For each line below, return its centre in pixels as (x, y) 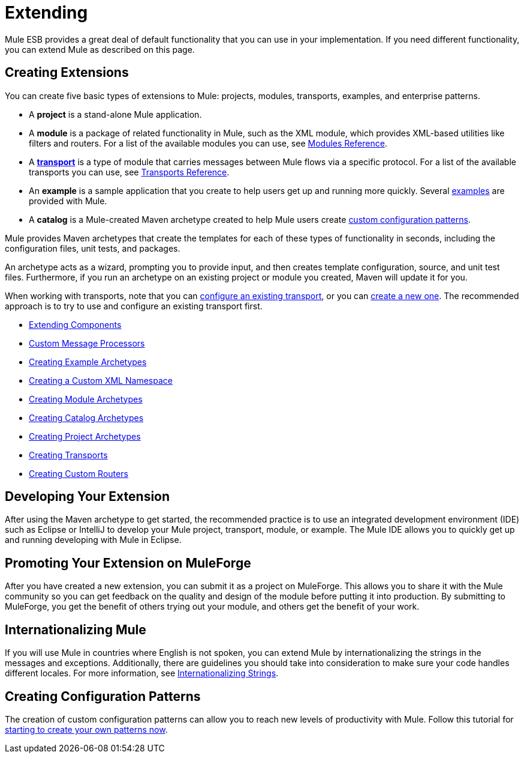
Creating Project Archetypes (85, 436)
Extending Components (75, 324)
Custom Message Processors (87, 343)
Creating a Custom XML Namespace (101, 380)
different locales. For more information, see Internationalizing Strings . (142, 673)
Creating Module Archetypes (86, 399)
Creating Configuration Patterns (103, 696)
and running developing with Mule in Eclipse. (93, 540)
